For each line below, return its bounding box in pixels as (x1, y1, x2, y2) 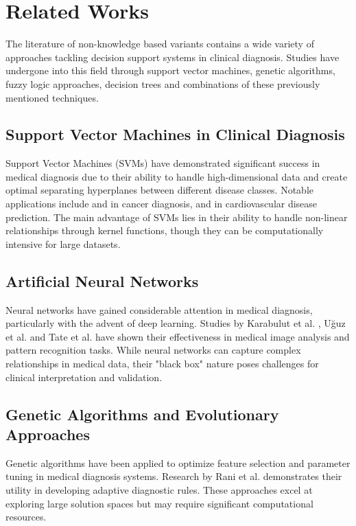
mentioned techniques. (5, 90, 99, 104)
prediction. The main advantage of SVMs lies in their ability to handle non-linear (5, 209, 348, 224)
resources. (5, 510, 47, 524)
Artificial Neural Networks (5, 270, 199, 291)
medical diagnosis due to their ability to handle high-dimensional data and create (5, 169, 348, 183)
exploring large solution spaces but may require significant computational (5, 496, 313, 510)
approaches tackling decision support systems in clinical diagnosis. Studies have (5, 49, 340, 64)
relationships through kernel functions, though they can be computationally (5, 223, 324, 238)
